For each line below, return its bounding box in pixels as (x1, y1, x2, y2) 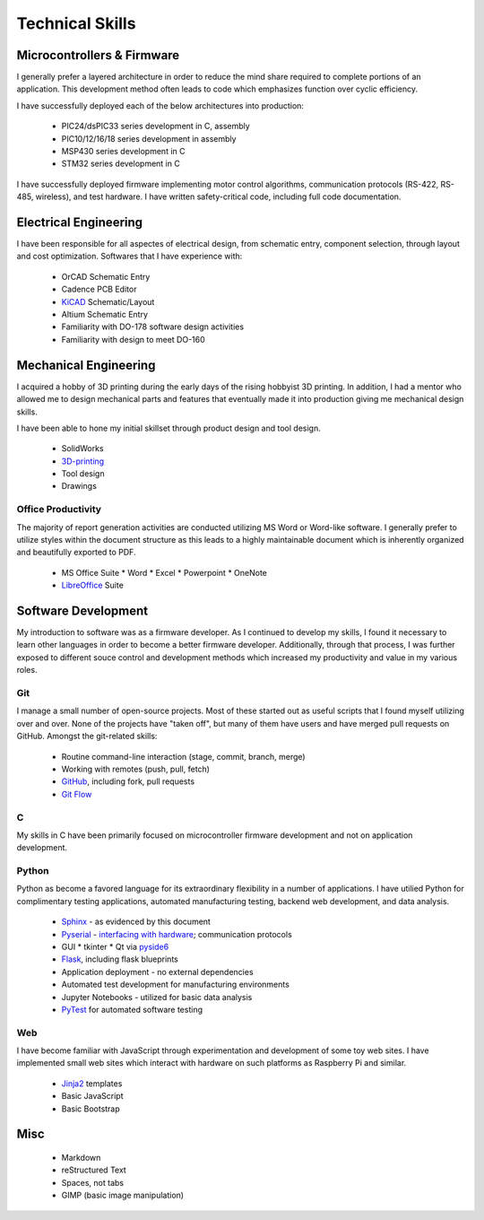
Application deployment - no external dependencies (61, 966, 255, 977)
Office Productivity (16, 503, 102, 516)
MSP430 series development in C (61, 146, 186, 157)
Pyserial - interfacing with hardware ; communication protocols (61, 928, 293, 939)
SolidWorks (61, 443, 104, 454)
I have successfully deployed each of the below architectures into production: (16, 100, 305, 111)
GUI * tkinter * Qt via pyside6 (61, 941, 169, 952)
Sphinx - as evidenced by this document (61, 916, 211, 928)
